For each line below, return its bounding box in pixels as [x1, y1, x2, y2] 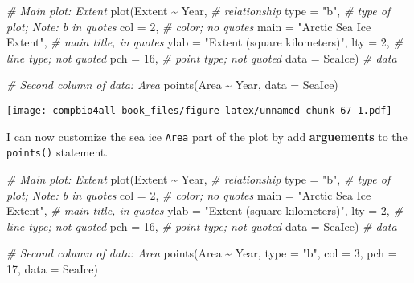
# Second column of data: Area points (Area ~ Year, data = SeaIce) [6, 76, 338, 93]
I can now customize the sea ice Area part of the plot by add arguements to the [6, 127, 408, 144]
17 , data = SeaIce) [6, 260, 98, 277]
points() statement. [6, 144, 109, 160]
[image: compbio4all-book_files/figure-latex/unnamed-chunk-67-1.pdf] [6, 104, 392, 116]
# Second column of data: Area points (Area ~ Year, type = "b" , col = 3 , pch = [6, 245, 397, 261]
